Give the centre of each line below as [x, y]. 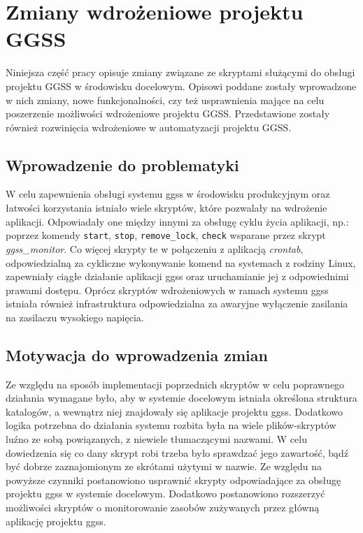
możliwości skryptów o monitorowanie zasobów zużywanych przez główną [163, 508]
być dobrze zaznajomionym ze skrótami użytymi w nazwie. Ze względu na [164, 466]
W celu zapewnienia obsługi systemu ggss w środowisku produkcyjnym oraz [168, 194]
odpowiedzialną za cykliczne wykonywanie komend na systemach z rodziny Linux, [181, 262]
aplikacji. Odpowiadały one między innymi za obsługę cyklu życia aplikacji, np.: [177, 221]
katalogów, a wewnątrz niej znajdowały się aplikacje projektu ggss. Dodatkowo [174, 411]
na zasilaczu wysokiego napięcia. [75, 317]
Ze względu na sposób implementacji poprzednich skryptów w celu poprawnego [175, 384]
